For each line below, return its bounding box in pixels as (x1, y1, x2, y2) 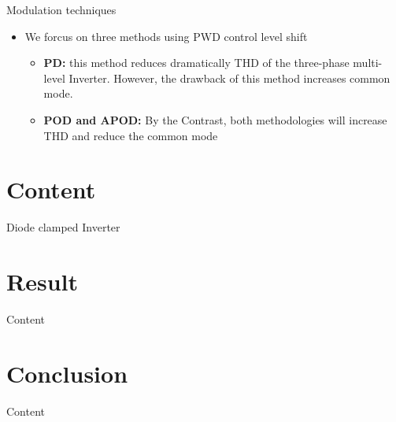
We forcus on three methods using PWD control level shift (24, 28, 308, 44)
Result (6, 265, 78, 298)
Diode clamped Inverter (6, 219, 120, 235)
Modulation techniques (6, 2, 117, 17)
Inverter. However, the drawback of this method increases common (68, 69, 390, 86)
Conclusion (6, 357, 128, 389)
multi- (353, 54, 383, 71)
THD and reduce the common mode (43, 127, 218, 143)
